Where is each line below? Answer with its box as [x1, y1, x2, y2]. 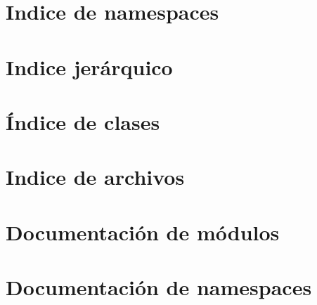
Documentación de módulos [6, 217, 280, 246]
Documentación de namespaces [6, 273, 312, 301]
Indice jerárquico [6, 52, 173, 81]
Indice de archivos [6, 162, 185, 191]
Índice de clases [6, 107, 160, 136]
